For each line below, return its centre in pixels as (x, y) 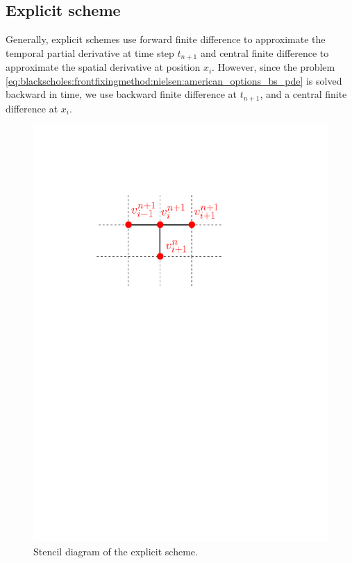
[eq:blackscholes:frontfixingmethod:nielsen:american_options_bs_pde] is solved (174, 80)
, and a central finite (303, 94)
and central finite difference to (265, 52)
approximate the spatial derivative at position (103, 67)
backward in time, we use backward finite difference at (121, 94)
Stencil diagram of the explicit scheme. (116, 551)
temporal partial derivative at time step (90, 52)
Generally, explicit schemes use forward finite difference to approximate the (166, 39)
